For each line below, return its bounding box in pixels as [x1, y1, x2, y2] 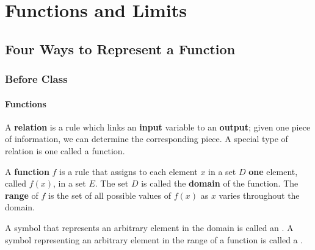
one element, [248, 165, 298, 177]
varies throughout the [219, 188, 300, 201]
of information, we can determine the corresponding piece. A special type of [5, 132, 288, 145]
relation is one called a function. [5, 144, 125, 157]
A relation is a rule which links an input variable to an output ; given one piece [5, 120, 311, 133]
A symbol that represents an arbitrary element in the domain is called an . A [5, 221, 294, 234]
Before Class [5, 71, 68, 87]
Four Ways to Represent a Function [5, 39, 236, 58]
